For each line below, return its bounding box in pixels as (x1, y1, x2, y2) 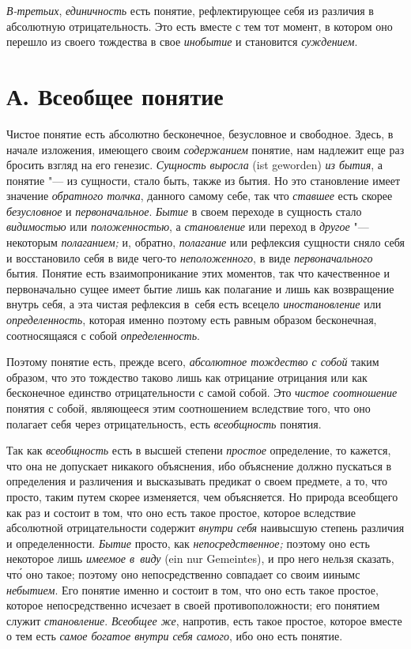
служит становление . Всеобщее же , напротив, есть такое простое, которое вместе (6, 612, 402, 628)
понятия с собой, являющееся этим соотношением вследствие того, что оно (6, 400, 371, 416)
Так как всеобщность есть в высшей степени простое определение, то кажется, (6, 442, 391, 458)
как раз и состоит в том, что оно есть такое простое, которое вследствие (6, 504, 356, 520)
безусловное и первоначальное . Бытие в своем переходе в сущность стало (6, 202, 362, 219)
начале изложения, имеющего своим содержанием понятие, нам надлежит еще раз (6, 141, 405, 157)
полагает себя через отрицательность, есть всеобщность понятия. (6, 415, 322, 432)
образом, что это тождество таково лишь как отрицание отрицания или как (6, 368, 368, 385)
